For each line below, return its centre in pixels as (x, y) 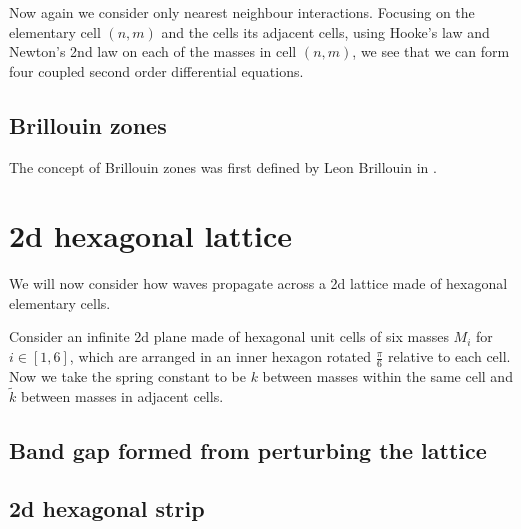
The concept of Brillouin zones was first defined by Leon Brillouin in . (223, 166)
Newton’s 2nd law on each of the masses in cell (153, 51)
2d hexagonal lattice (151, 235)
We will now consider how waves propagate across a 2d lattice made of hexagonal (258, 283)
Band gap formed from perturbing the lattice (248, 449)
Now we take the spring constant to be (127, 375)
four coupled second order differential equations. (156, 70)
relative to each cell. (449, 356)
